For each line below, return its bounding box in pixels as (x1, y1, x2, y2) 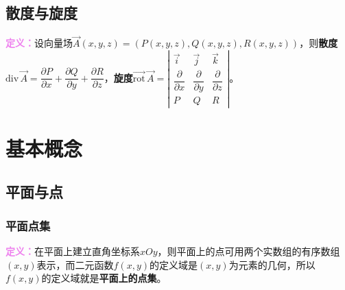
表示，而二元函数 (36, 257, 114, 271)
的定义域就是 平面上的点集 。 (41, 271, 167, 285)
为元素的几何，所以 (228, 257, 316, 271)
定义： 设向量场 (5, 36, 73, 50)
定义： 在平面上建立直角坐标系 (5, 243, 140, 258)
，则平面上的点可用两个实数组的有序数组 (157, 243, 340, 258)
